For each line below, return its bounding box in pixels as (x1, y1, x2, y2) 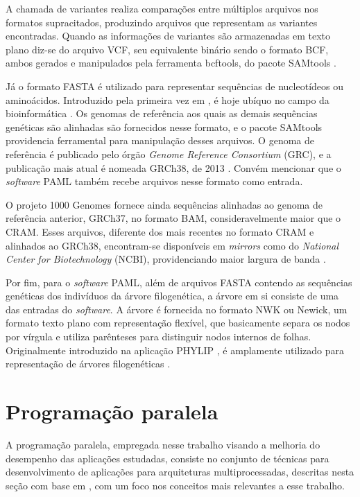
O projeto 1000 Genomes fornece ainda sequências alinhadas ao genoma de (6, 197, 323, 211)
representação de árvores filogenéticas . (6, 356, 171, 371)
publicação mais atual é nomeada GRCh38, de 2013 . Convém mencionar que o (6, 160, 341, 175)
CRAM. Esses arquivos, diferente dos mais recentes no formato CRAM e (6, 224, 314, 238)
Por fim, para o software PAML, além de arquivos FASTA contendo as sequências (6, 274, 352, 289)
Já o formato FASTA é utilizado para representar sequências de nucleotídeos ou (6, 78, 343, 93)
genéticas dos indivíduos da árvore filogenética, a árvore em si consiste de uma (6, 288, 339, 303)
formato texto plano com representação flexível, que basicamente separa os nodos (6, 315, 350, 330)
